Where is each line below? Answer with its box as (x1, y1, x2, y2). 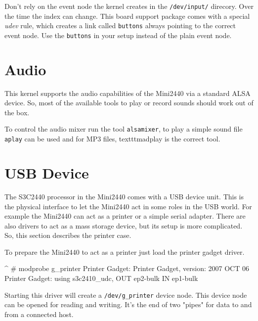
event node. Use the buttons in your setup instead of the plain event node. (4, 30, 232, 40)
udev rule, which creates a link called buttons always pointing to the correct (4, 20, 236, 31)
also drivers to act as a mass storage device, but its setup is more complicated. (4, 220, 243, 230)
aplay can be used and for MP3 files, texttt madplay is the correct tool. (4, 134, 220, 144)
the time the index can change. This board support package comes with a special (4, 10, 250, 21)
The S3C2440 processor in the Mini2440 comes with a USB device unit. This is (4, 191, 244, 201)
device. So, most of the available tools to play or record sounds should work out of (4, 97, 254, 108)
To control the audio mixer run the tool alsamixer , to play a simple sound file (4, 124, 243, 134)
